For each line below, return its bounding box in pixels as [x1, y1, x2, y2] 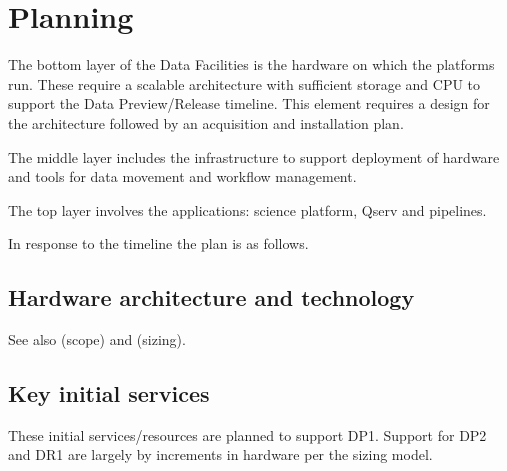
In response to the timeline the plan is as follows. [8, 233, 309, 254]
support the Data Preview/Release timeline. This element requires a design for [8, 93, 490, 114]
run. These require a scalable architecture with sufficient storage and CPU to [8, 73, 481, 94]
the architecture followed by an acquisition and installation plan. [8, 112, 404, 133]
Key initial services [8, 378, 210, 409]
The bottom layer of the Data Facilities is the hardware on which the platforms [8, 54, 495, 75]
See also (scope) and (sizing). [8, 329, 186, 350]
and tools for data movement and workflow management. [8, 166, 357, 187]
